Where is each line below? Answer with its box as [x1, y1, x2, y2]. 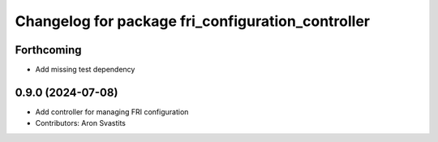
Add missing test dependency [35, 65, 135, 75]
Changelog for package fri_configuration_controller [15, 12, 371, 30]
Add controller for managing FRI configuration [35, 106, 189, 117]
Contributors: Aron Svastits [35, 118, 126, 128]
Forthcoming [15, 43, 82, 57]
